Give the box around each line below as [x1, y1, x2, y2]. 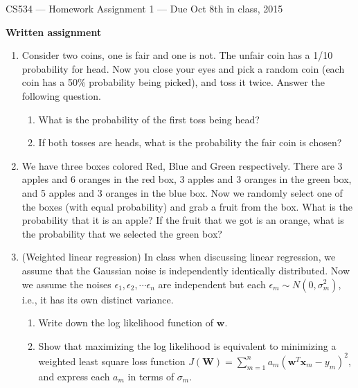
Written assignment [6, 24, 102, 39]
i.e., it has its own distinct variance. [21, 292, 174, 306]
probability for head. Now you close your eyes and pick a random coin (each [21, 61, 345, 76]
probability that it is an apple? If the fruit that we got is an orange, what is [21, 213, 344, 227]
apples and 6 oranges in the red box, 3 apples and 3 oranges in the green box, [21, 172, 352, 186]
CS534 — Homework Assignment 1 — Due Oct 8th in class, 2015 [6, 1, 283, 15]
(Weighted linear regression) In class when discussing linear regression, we [21, 249, 336, 264]
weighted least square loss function [38, 353, 186, 368]
